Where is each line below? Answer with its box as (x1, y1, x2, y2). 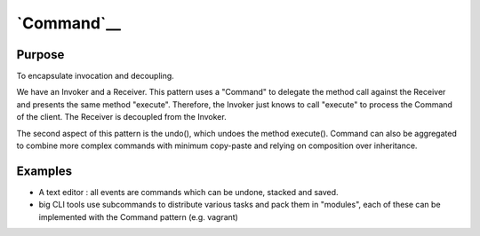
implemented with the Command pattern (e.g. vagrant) (38, 211, 239, 222)
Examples (16, 163, 73, 178)
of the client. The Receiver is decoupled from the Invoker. (16, 112, 227, 122)
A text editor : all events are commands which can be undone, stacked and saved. (38, 186, 339, 197)
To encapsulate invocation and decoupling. (16, 71, 175, 82)
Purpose (16, 47, 65, 62)
